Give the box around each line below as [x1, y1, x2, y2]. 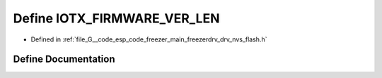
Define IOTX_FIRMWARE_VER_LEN [13, 11, 220, 26]
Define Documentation [13, 53, 115, 65]
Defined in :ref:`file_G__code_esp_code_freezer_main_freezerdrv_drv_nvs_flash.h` [30, 35, 267, 44]
